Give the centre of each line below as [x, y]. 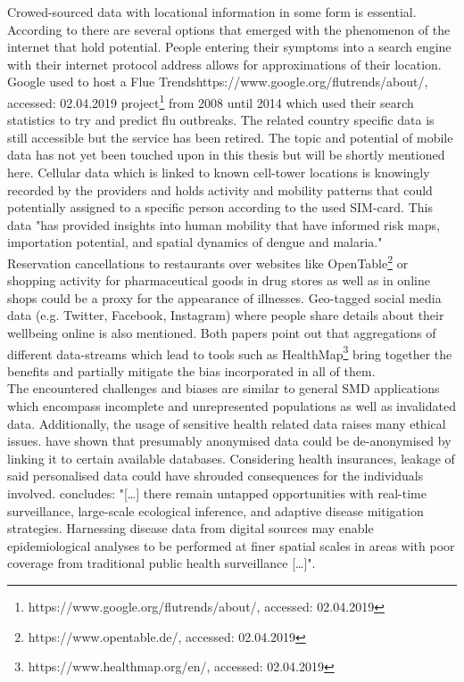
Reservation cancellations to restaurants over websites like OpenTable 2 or [208, 261]
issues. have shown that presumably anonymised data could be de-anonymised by [229, 441]
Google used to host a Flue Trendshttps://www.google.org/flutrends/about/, [218, 82]
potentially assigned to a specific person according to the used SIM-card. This [220, 207]
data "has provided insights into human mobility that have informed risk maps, [224, 224]
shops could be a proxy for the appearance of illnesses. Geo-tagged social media [224, 297]
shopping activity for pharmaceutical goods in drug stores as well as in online [219, 280]
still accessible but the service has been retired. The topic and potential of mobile [230, 137]
